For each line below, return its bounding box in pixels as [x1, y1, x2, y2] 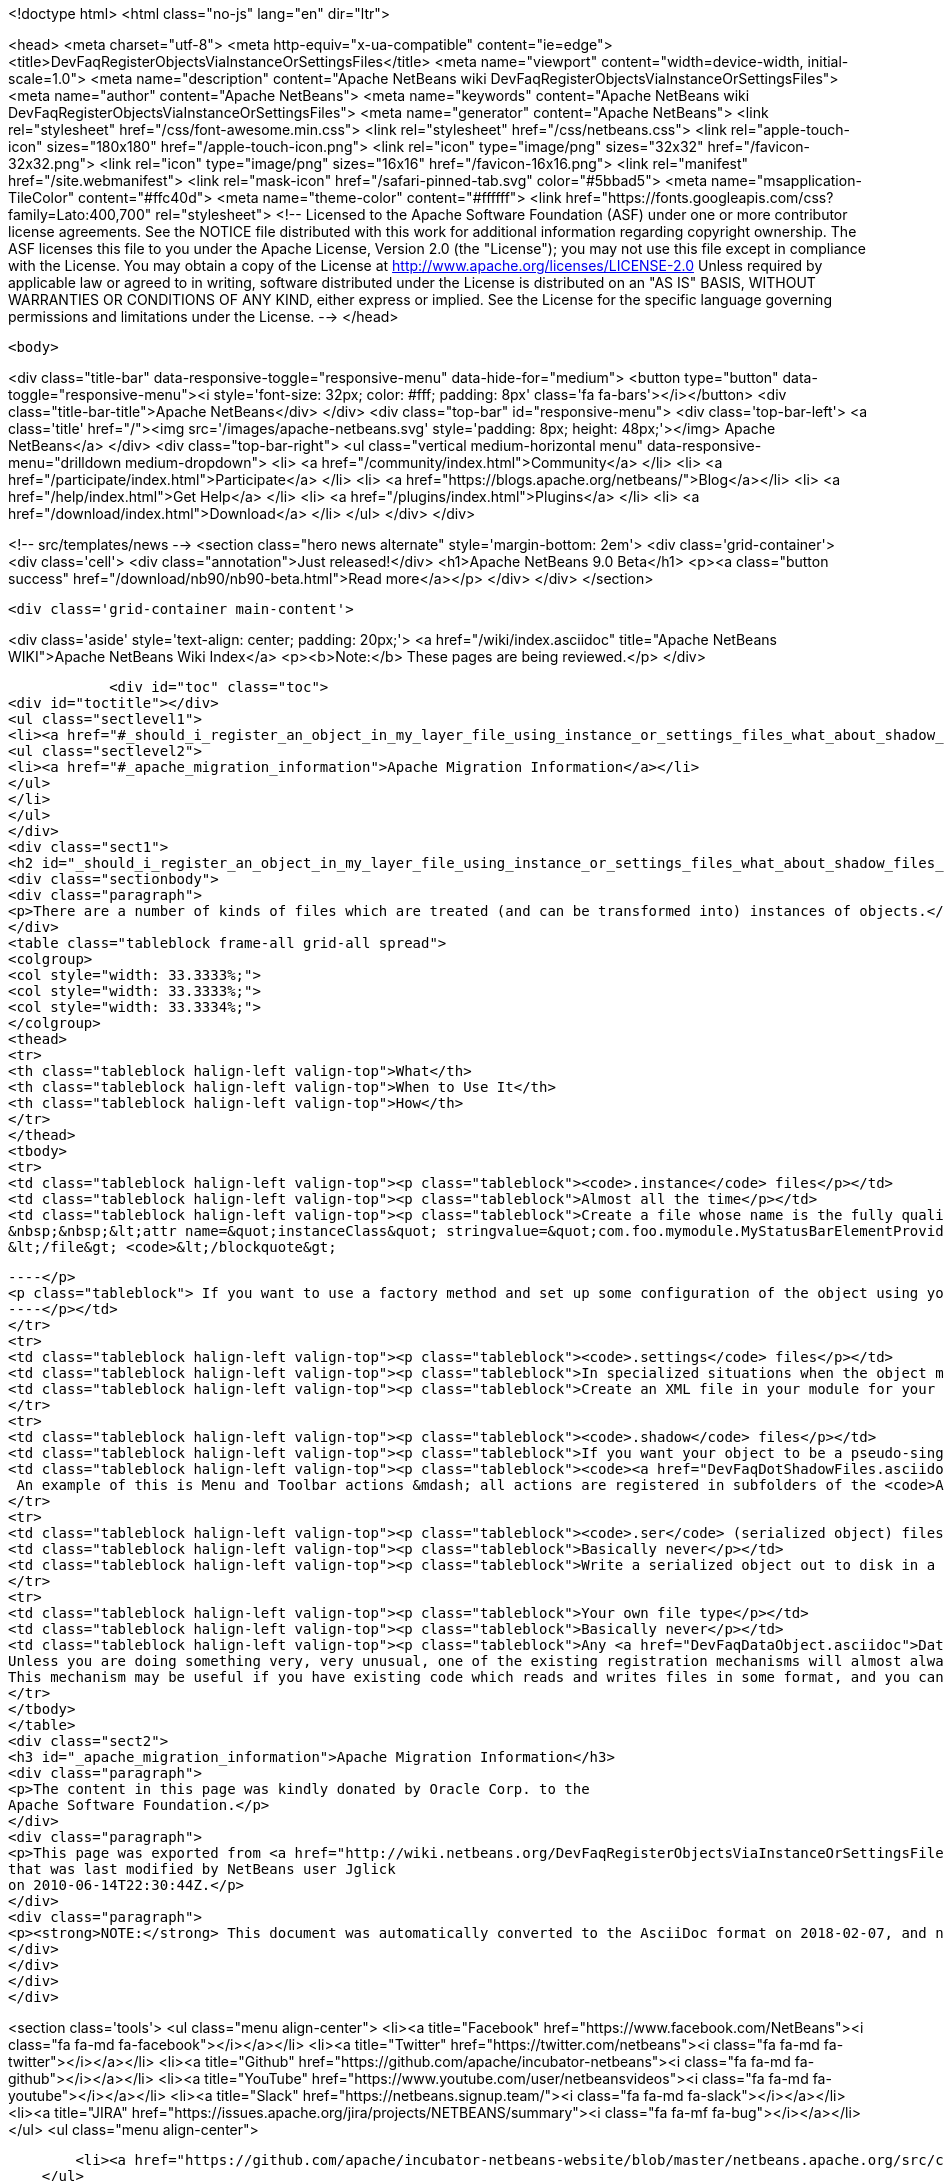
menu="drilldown [8, 454, 122, 471]
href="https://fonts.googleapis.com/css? [565, 189, 834, 206]
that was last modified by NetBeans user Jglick [8, 1861, 396, 1877]
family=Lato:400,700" [8, 206, 152, 223]
